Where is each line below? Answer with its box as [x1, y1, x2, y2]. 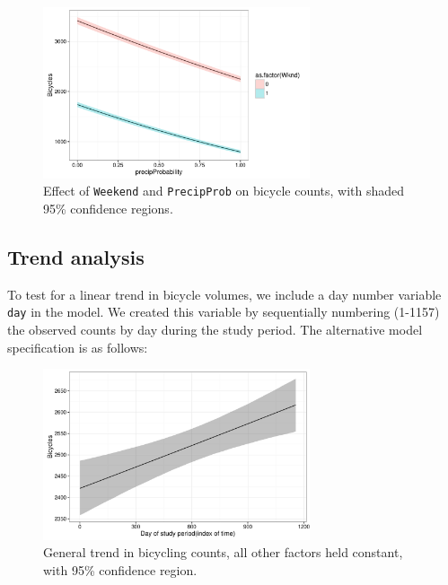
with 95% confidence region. [43, 561, 198, 580]
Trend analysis [7, 242, 145, 270]
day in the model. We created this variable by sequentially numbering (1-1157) [7, 302, 440, 321]
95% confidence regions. [43, 198, 173, 217]
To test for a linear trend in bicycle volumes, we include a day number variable [7, 284, 442, 303]
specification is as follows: [7, 337, 148, 356]
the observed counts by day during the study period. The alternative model [7, 320, 423, 338]
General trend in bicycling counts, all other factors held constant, [43, 543, 403, 562]
